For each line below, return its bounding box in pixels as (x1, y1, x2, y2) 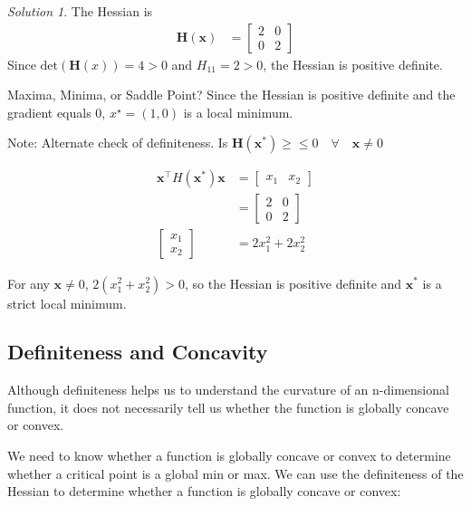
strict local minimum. (7, 293, 127, 312)
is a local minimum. (183, 102, 293, 121)
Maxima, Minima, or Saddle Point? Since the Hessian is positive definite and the (7, 85, 456, 104)
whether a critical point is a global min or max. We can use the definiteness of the (7, 463, 464, 482)
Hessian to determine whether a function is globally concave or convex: (7, 482, 401, 501)
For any (7, 273, 50, 292)
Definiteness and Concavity (7, 338, 268, 366)
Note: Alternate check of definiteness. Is (7, 133, 228, 152)
